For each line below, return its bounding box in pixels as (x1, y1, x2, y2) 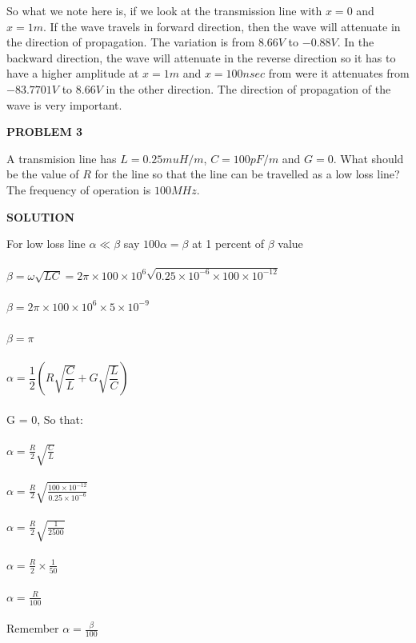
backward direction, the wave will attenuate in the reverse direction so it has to (6, 49, 396, 66)
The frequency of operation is (6, 181, 151, 198)
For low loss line (6, 235, 86, 252)
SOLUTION (6, 208, 75, 225)
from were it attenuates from (268, 65, 410, 82)
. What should (333, 150, 404, 166)
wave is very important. (6, 96, 122, 113)
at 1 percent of (192, 235, 265, 252)
